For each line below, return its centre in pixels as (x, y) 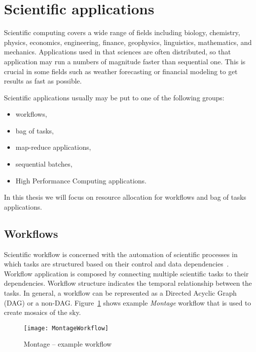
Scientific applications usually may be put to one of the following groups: (114, 97)
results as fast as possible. (43, 81)
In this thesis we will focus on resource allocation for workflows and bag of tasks (125, 197)
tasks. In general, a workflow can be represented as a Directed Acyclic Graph (120, 293)
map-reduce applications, (53, 147)
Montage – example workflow (68, 344)
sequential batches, (44, 164)
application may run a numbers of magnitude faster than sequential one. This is (125, 61)
